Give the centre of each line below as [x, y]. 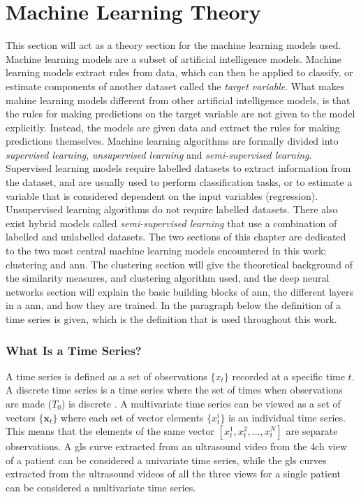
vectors [21, 417]
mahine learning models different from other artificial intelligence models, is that [178, 100]
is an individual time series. [287, 417]
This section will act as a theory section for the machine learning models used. [174, 45]
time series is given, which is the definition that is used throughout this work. [171, 319]
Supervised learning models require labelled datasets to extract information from [178, 168]
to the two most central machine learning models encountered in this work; [166, 251]
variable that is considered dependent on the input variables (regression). [162, 195]
